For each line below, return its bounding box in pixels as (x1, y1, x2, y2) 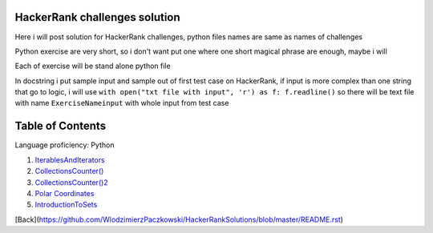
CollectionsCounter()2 (34, 177, 108, 187)
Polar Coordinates (34, 188, 95, 198)
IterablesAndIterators (34, 155, 105, 164)
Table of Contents (14, 119, 107, 133)
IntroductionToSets (34, 200, 98, 210)
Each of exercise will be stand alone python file (14, 61, 172, 71)
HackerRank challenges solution (14, 10, 180, 24)
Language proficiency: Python (14, 140, 115, 150)
